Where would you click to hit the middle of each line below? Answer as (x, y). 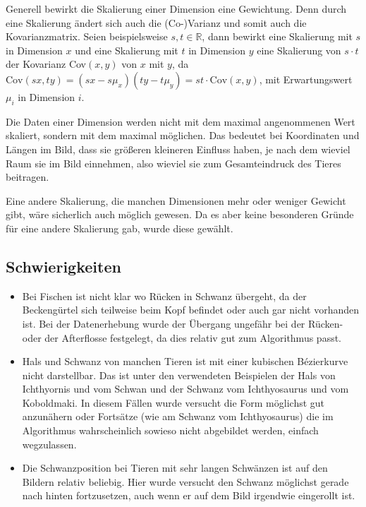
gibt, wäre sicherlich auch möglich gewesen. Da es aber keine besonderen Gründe (180, 214)
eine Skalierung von (299, 50)
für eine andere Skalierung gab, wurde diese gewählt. (120, 228)
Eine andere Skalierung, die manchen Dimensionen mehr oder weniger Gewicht (176, 200)
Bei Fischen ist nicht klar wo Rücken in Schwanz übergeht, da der (164, 296)
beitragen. (28, 177)
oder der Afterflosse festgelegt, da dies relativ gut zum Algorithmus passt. (182, 337)
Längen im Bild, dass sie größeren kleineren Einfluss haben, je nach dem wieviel (178, 149)
